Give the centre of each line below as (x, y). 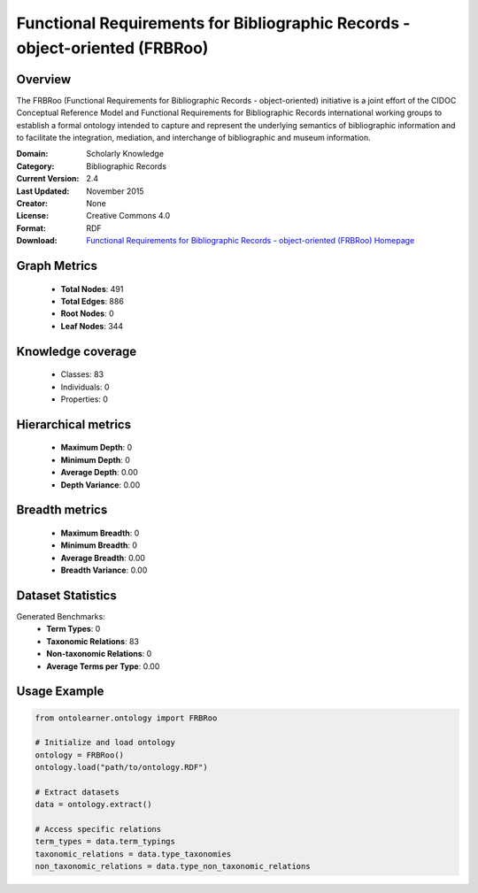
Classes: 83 (82, 374)
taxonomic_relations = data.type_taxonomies (133, 854)
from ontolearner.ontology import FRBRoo (126, 718)
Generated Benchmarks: (61, 616)
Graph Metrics (57, 266)
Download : (37, 241)
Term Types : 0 (73, 629)
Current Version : (48, 179)
